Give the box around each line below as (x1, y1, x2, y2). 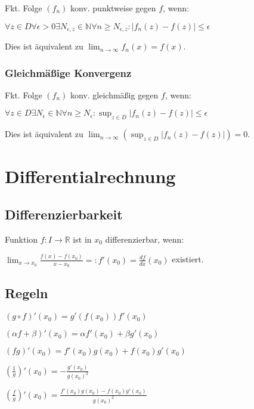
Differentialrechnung (5, 164, 176, 188)
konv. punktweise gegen (70, 2, 156, 14)
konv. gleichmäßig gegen (70, 88, 159, 101)
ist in (73, 233, 92, 245)
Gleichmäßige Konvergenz (5, 65, 132, 80)
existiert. (172, 253, 204, 265)
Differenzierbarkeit (5, 205, 123, 224)
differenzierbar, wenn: (105, 233, 184, 245)
